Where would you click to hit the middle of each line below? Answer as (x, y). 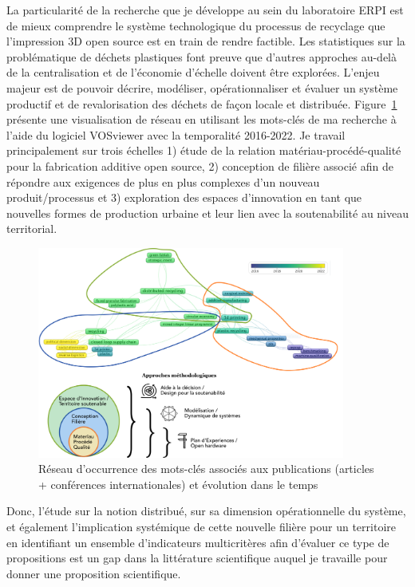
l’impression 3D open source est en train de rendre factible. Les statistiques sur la (206, 41)
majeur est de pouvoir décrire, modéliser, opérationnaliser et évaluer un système (202, 87)
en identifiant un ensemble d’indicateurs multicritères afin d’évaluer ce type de (198, 542)
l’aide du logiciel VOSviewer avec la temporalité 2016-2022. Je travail (176, 134)
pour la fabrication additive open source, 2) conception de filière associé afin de (200, 165)
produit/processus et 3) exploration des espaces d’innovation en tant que (184, 197)
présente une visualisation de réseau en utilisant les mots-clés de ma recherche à (202, 119)
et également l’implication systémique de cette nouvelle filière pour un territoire (201, 526)
